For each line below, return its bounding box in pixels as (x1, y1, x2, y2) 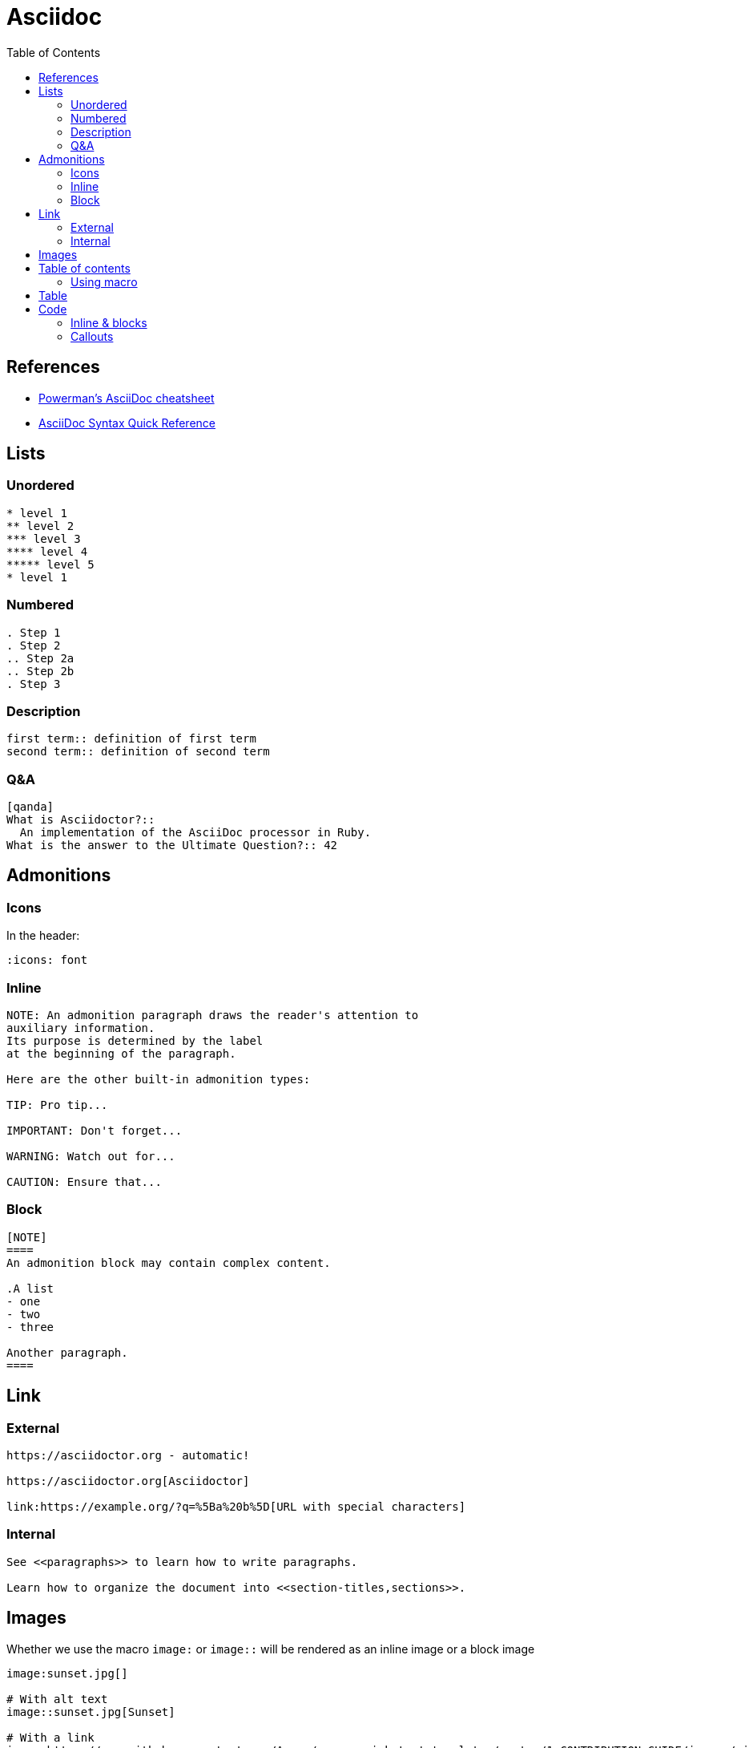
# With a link (6, 1730, 95, 1744)
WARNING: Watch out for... (6, 1150, 175, 1163)
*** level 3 (6, 532, 81, 545)
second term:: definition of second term (6, 745, 270, 759)
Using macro (70, 274, 138, 289)
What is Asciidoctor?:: (6, 813, 155, 827)
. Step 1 (6, 625, 61, 639)
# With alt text (6, 1692, 108, 1706)
